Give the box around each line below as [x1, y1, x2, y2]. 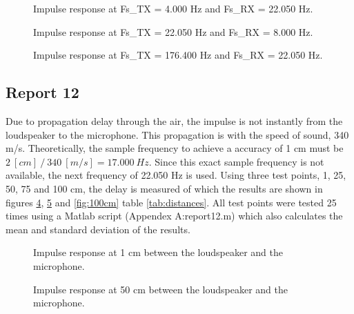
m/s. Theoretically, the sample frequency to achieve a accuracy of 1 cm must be [6, 141, 344, 155]
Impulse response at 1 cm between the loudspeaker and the [33, 245, 284, 259]
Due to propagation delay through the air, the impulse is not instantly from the [6, 113, 343, 128]
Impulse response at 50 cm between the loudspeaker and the [33, 282, 288, 296]
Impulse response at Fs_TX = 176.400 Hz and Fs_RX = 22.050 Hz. [33, 48, 323, 62]
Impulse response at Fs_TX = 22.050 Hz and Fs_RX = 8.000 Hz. [33, 24, 313, 39]
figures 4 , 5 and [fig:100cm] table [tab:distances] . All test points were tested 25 [6, 195, 337, 209]
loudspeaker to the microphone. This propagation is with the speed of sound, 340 [6, 127, 349, 141]
